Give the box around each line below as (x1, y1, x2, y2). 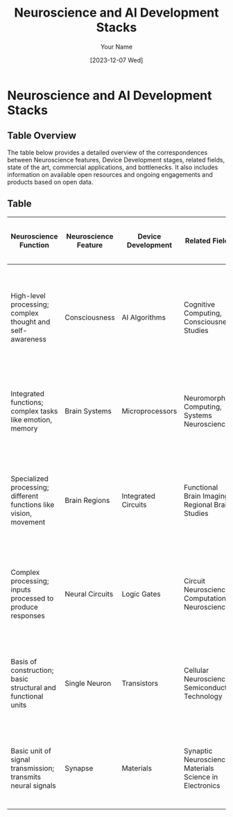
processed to (10, 593, 54, 603)
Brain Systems (64, 406, 112, 415)
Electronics (183, 780, 221, 790)
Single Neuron (64, 678, 112, 688)
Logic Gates (121, 589, 161, 599)
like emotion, (10, 415, 53, 424)
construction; (10, 665, 54, 675)
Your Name (100, 42, 133, 51)
